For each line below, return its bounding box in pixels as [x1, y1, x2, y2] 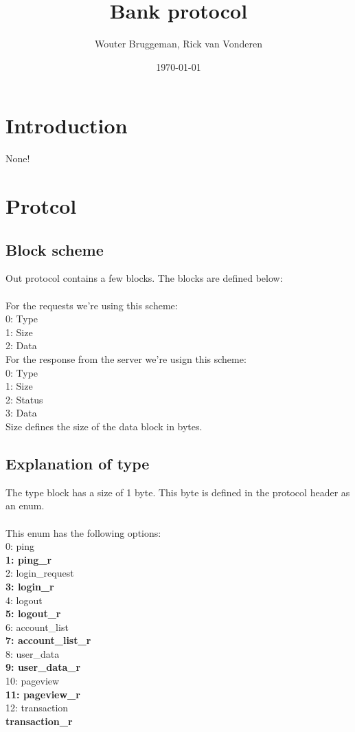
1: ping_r [5, 552, 52, 566]
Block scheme [5, 239, 104, 260]
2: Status [5, 392, 43, 406]
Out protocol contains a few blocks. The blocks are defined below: [5, 271, 283, 285]
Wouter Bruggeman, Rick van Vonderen [95, 36, 262, 51]
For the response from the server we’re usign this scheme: [5, 351, 247, 366]
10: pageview [5, 674, 60, 688]
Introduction [5, 111, 128, 140]
